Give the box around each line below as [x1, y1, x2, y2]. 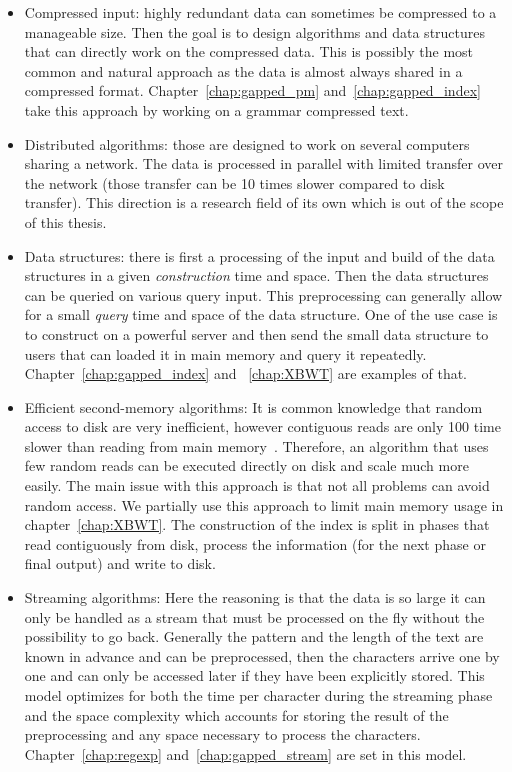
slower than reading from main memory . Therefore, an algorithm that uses [24, 435, 489, 456]
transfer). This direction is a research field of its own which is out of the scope [24, 192, 504, 213]
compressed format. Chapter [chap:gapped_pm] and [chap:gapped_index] [24, 80, 481, 101]
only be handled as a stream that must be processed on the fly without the [24, 606, 485, 627]
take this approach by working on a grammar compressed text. [24, 99, 409, 120]
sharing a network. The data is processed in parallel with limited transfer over [24, 153, 504, 174]
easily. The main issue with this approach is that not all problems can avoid [24, 475, 490, 496]
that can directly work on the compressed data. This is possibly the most [24, 41, 474, 62]
